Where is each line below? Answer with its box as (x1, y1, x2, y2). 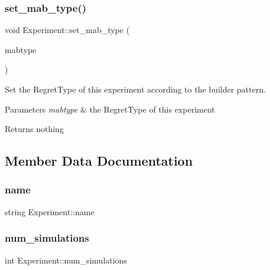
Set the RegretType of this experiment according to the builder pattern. (5, 83, 266, 95)
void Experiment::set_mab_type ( (5, 24, 130, 36)
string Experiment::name (5, 205, 95, 218)
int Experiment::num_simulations (5, 253, 127, 266)
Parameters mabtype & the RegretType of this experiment (5, 103, 215, 115)
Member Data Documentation (5, 152, 193, 170)
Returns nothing (5, 123, 64, 135)
